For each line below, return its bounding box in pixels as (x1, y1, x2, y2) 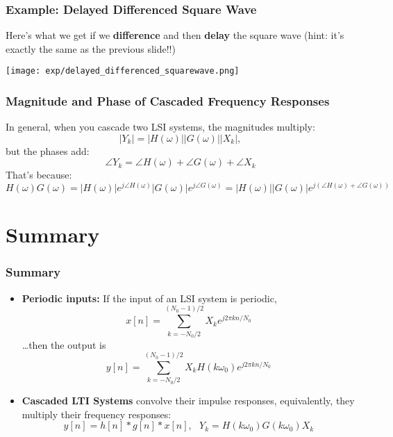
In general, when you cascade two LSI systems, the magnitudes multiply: (6, 119, 315, 134)
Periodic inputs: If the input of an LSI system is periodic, (22, 290, 277, 305)
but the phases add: (6, 143, 90, 158)
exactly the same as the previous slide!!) (6, 41, 176, 56)
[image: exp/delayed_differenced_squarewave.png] (6, 66, 240, 76)
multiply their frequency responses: (22, 406, 172, 421)
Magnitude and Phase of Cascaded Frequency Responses (6, 92, 330, 109)
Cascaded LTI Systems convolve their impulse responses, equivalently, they (22, 393, 355, 408)
